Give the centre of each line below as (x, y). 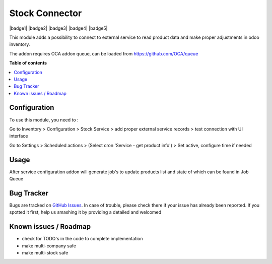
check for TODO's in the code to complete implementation (82, 239)
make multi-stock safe (45, 253)
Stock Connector (46, 13)
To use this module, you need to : (44, 120)
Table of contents (28, 63)
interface (19, 136)
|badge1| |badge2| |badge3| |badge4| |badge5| (58, 28)
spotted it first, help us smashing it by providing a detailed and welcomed (85, 212)
